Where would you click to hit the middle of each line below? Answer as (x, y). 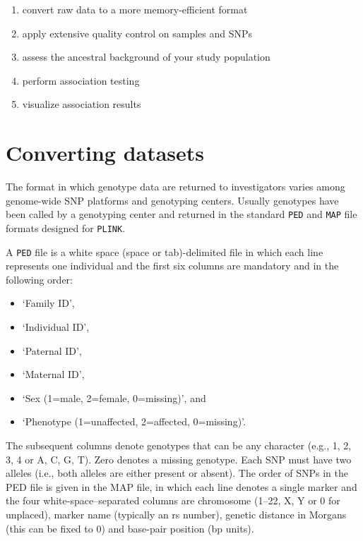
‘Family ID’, (48, 303)
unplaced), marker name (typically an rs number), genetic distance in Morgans (176, 514)
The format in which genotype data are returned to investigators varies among (175, 187)
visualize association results (82, 104)
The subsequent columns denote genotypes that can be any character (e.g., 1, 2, (179, 445)
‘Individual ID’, (56, 327)
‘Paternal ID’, (52, 350)
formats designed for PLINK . (66, 227)
